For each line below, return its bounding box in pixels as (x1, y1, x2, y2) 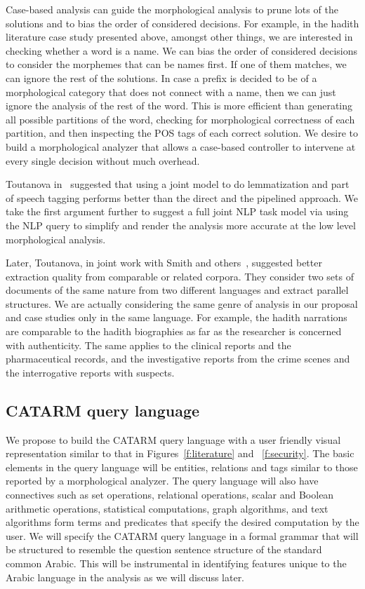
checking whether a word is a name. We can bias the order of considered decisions (6, 43, 358, 57)
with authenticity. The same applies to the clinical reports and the (6, 337, 291, 352)
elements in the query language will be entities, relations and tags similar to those (6, 459, 358, 474)
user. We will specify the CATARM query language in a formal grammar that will (6, 528, 359, 543)
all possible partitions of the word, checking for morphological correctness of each (6, 111, 355, 126)
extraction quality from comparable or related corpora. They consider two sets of (6, 269, 354, 283)
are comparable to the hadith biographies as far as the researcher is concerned (6, 324, 342, 339)
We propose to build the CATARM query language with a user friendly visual (6, 432, 341, 447)
